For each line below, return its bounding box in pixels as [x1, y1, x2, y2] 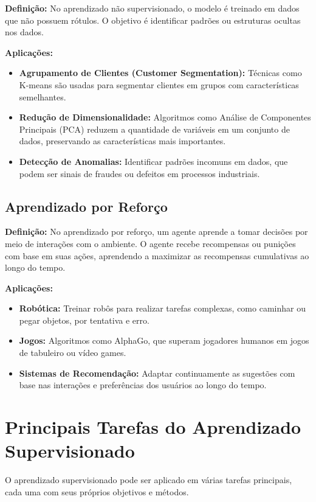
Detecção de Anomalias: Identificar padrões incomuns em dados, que [19, 155, 288, 167]
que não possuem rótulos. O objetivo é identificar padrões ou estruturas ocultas [5, 13, 301, 26]
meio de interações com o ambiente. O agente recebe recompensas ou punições [5, 237, 296, 249]
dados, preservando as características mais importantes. [19, 134, 226, 147]
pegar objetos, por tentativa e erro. [19, 313, 149, 326]
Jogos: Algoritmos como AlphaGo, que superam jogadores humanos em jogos [19, 334, 309, 347]
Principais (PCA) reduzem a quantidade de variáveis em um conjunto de [19, 122, 290, 135]
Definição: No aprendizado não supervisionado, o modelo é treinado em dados [5, 2, 300, 14]
